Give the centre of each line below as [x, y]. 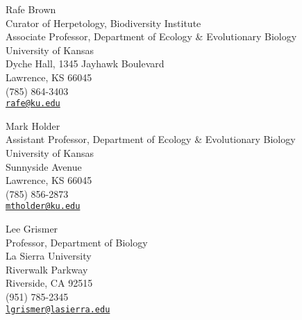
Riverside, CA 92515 [49, 283]
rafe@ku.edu [33, 104]
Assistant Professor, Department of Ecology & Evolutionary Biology [151, 139]
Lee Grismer [32, 229]
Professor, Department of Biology [77, 242]
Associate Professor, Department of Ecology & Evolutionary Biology [151, 36]
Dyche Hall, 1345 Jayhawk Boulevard [85, 64]
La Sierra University [49, 256]
